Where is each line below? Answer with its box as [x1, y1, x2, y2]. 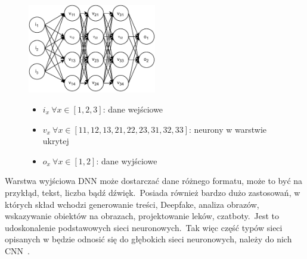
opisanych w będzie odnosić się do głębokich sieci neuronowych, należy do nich [5, 233, 292, 245]
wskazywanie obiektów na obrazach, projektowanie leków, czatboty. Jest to [5, 210, 280, 222]
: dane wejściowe [103, 103, 163, 116]
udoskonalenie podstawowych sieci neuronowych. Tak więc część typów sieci [5, 221, 283, 233]
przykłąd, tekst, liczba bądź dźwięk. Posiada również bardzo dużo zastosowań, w [5, 186, 300, 198]
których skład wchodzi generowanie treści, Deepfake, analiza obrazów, [5, 198, 259, 210]
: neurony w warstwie [189, 123, 267, 135]
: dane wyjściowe [96, 154, 157, 167]
